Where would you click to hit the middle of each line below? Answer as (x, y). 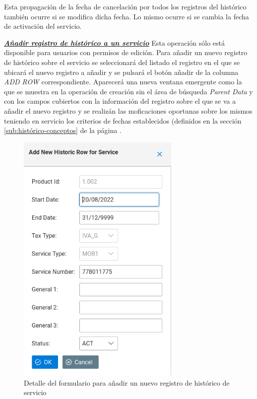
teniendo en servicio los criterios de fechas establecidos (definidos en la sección (123, 120)
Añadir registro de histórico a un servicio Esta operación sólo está (115, 42)
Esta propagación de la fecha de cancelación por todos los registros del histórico (125, 6)
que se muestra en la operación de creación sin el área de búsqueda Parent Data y (128, 91)
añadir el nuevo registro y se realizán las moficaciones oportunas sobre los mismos (128, 110)
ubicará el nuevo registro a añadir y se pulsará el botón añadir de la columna (121, 72)
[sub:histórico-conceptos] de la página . (63, 130)
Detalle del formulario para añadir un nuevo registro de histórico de (127, 382)
